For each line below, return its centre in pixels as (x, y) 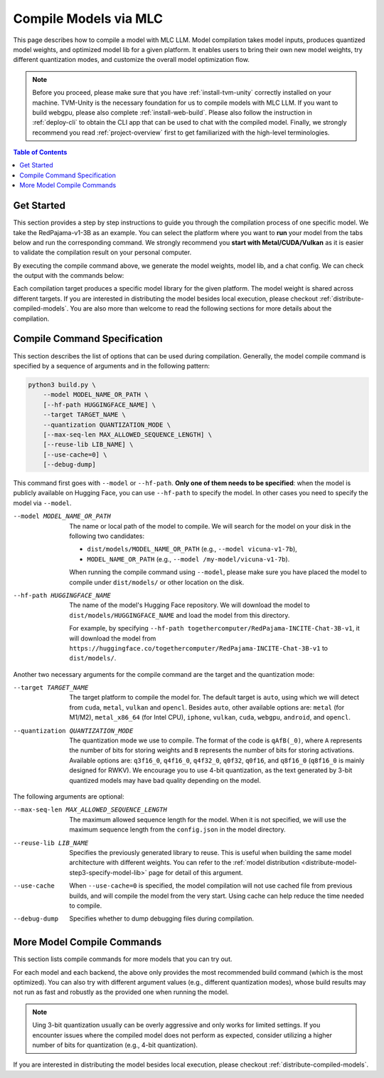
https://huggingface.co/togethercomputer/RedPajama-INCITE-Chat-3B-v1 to (199, 648)
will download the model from (113, 638)
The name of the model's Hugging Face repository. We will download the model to (190, 605)
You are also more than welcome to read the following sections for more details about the (201, 309)
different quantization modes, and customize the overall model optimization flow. (132, 60)
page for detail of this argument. (196, 872)
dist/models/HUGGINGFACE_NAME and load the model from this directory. (180, 615)
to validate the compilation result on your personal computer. (102, 252)
